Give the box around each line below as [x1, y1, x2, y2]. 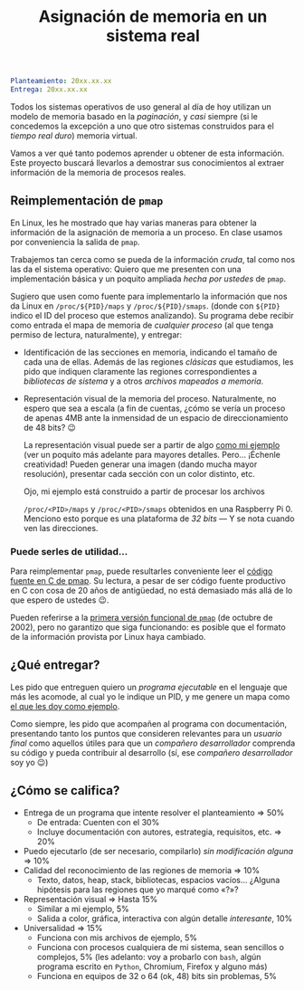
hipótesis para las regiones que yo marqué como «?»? [36, 884, 239, 895]
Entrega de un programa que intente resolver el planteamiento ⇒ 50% [23, 807, 285, 818]
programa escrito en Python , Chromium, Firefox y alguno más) [36, 961, 268, 972]
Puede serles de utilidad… [10, 545, 128, 557]
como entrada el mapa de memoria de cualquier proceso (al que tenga [10, 319, 274, 330]
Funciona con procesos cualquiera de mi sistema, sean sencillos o [36, 941, 284, 952]
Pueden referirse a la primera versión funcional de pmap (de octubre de [10, 613, 273, 624]
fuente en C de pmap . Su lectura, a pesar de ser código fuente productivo [10, 576, 286, 586]
